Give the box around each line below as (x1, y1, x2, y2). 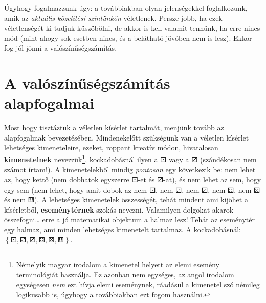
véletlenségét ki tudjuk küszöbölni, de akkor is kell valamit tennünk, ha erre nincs (4, 22, 260, 33)
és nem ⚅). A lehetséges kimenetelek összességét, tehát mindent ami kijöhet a (4, 194, 248, 205)
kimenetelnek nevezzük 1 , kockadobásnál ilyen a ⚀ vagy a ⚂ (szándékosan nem (4, 153, 257, 165)
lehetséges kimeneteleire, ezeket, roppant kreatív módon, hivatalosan (4, 142, 218, 153)
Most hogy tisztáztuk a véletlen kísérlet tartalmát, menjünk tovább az (4, 122, 224, 133)
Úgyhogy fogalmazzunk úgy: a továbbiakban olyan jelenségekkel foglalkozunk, (4, 3, 248, 13)
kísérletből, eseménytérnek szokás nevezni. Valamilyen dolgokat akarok (4, 204, 234, 215)
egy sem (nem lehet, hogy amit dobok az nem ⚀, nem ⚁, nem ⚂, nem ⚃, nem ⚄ (4, 184, 260, 195)
